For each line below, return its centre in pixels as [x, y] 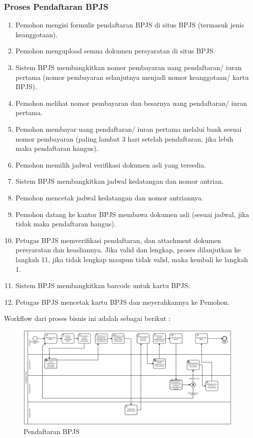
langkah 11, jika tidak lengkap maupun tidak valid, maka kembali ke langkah [132, 259]
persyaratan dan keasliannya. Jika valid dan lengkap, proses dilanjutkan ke [128, 250]
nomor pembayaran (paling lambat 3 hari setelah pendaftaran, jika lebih [124, 138]
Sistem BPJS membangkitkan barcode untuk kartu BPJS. [103, 285]
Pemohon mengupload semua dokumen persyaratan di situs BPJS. [115, 51]
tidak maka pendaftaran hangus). [66, 224]
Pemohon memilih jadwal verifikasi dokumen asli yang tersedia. [111, 164]
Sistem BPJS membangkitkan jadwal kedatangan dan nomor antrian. [120, 181]
